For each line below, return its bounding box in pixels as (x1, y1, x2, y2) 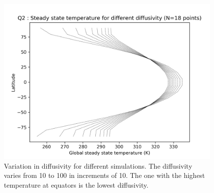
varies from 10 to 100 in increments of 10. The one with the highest (4, 170, 205, 180)
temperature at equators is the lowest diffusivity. (4, 179, 149, 190)
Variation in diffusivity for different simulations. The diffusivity (4, 160, 193, 171)
